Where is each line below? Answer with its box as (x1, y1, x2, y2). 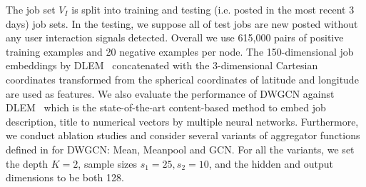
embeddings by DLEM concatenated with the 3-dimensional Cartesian (6, 58, 318, 73)
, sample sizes (78, 156, 137, 171)
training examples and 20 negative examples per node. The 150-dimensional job (6, 44, 354, 59)
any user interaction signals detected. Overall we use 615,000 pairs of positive (6, 30, 344, 45)
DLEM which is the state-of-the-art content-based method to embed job (6, 100, 326, 115)
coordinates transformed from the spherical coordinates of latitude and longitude (6, 71, 359, 86)
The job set (6, 2, 56, 16)
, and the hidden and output (208, 156, 334, 171)
